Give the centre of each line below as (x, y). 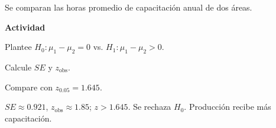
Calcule (18, 67)
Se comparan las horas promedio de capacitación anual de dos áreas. (129, 7)
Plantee (18, 47)
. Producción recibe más (228, 107)
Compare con (29, 87)
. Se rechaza (150, 107)
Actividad (25, 27)
